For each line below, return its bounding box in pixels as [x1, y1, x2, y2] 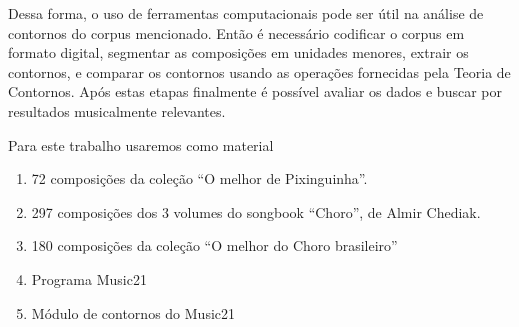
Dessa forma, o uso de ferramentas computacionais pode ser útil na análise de [8, 3, 484, 23]
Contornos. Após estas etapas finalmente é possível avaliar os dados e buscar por [8, 81, 502, 102]
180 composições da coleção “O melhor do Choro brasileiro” [31, 235, 398, 256]
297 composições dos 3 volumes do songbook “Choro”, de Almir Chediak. [31, 201, 481, 222]
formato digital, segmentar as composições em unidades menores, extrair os [8, 42, 469, 63]
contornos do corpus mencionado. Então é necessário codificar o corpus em [8, 22, 465, 43]
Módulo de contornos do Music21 [31, 302, 236, 323]
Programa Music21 [31, 268, 147, 289]
